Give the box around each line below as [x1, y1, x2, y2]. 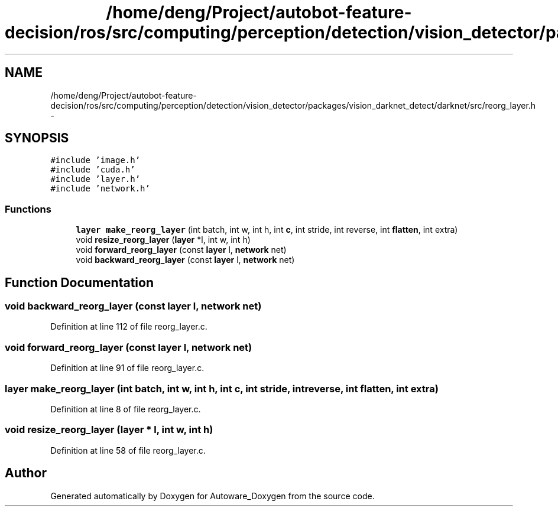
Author [5, 466, 47, 481]
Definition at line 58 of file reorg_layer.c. [50, 445, 206, 455]
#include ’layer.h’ [50, 174, 141, 184]
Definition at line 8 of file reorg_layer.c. [50, 403, 201, 414]
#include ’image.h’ [50, 155, 141, 165]
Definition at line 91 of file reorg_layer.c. [50, 363, 205, 373]
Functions [5, 203, 51, 215]
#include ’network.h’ [50, 184, 150, 194]
